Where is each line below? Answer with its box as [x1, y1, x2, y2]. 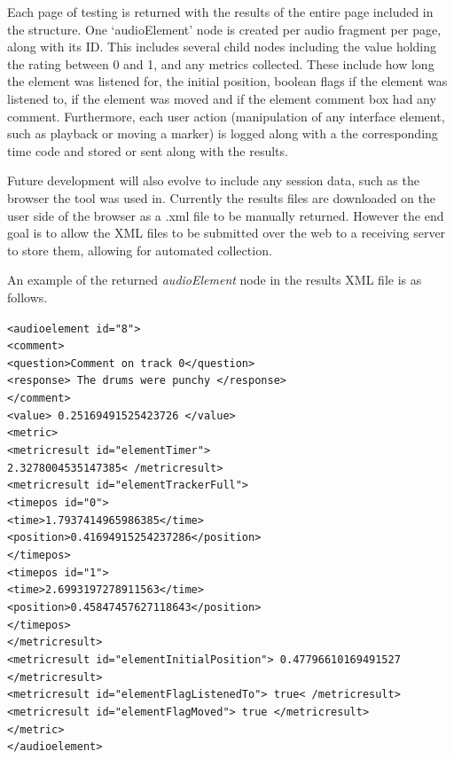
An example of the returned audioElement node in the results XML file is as [7, 270, 422, 289]
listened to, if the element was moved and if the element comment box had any [7, 89, 436, 107]
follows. [7, 287, 48, 306]
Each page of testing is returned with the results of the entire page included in [7, 3, 434, 20]
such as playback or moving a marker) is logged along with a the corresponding [7, 124, 438, 143]
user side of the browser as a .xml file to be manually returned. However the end [7, 206, 444, 224]
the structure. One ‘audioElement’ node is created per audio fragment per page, [7, 20, 442, 38]
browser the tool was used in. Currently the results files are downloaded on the [7, 188, 435, 207]
